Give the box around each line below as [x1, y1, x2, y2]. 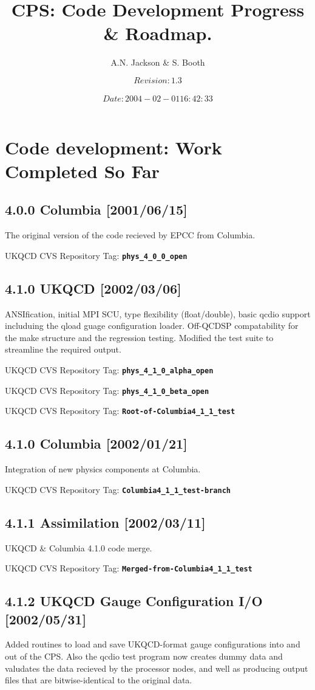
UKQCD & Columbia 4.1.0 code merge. [5, 541, 152, 554]
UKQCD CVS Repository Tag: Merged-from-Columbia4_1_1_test [5, 562, 252, 574]
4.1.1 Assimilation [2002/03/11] [5, 512, 206, 531]
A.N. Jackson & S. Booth [110, 56, 205, 69]
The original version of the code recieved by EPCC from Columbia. [5, 229, 256, 241]
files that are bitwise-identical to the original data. [5, 674, 192, 686]
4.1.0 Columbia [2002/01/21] [5, 434, 188, 453]
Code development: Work [5, 134, 222, 159]
